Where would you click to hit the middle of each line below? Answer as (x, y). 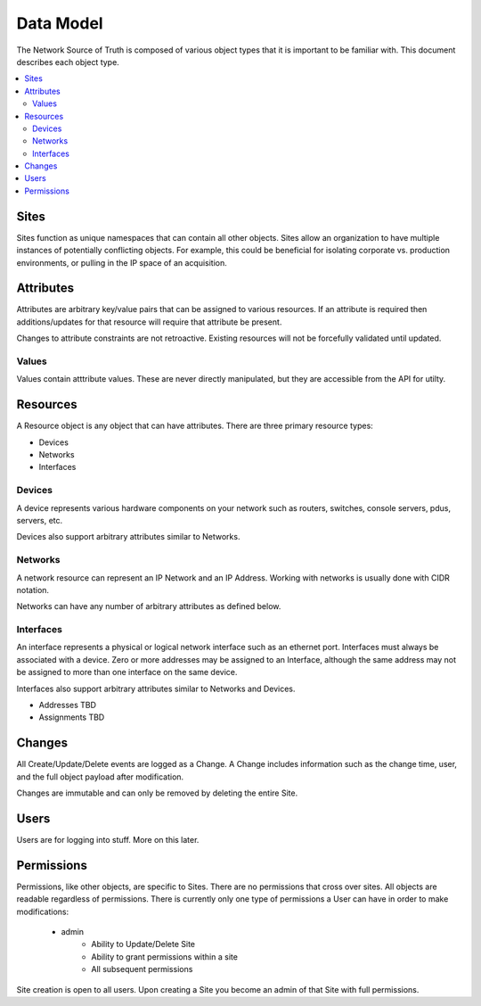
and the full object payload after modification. (100, 777)
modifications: (43, 911)
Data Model (60, 23)
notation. (33, 590)
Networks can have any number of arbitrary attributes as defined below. (149, 606)
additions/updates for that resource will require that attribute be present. (149, 322)
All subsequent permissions (142, 969)
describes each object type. (68, 62)
